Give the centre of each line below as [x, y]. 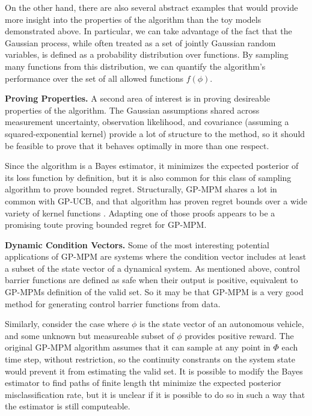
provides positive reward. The [239, 335]
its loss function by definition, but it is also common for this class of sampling [148, 177]
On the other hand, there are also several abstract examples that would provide [151, 7]
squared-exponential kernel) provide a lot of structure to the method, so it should [155, 133]
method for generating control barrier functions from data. [113, 303]
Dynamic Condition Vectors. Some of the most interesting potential [137, 244]
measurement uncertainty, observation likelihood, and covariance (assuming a [147, 122]
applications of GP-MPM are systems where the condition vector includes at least [156, 256]
